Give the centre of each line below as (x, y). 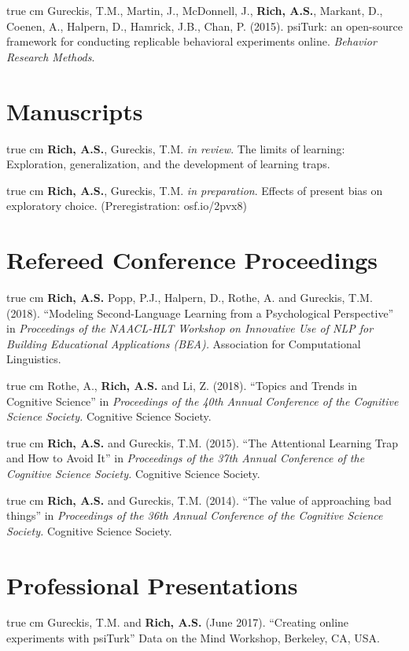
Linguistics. (34, 359)
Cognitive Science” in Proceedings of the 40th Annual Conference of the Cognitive (203, 401)
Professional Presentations (152, 585)
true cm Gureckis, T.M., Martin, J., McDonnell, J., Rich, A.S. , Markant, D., (195, 10)
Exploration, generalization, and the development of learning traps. (168, 164)
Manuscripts (75, 110)
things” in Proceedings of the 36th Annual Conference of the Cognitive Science (195, 515)
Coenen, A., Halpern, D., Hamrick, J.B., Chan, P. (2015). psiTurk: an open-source (204, 26)
